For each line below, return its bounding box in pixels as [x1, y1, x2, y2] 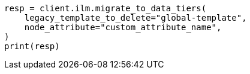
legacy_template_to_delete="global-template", [24, 13, 247, 22]
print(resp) [4, 41, 60, 51]
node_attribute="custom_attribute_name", [24, 22, 222, 32]
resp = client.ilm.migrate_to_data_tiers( [4, 4, 207, 13]
